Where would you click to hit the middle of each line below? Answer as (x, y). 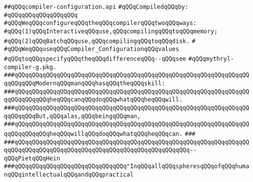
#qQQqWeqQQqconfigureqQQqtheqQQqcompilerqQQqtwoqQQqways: (100, 23)
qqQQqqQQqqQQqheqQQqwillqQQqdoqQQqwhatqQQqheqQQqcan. (93, 134)
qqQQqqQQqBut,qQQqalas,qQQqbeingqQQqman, (72, 116)
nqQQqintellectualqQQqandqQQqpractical (69, 175)
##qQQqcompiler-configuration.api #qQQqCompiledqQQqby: (96, 7)
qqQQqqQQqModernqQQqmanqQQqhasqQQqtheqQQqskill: (85, 83)
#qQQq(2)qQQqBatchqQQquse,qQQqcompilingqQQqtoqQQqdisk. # (100, 41)
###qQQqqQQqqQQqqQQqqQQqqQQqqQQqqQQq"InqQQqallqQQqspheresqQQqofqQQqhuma (127, 167)
